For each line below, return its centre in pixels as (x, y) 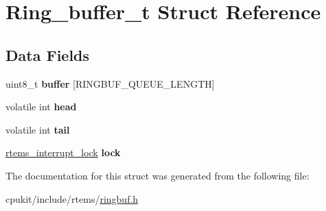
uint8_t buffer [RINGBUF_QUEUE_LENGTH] (110, 83)
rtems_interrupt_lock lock (63, 152)
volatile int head (41, 107)
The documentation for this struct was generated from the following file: (158, 175)
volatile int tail (38, 129)
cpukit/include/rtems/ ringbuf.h (72, 198)
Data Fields (48, 54)
